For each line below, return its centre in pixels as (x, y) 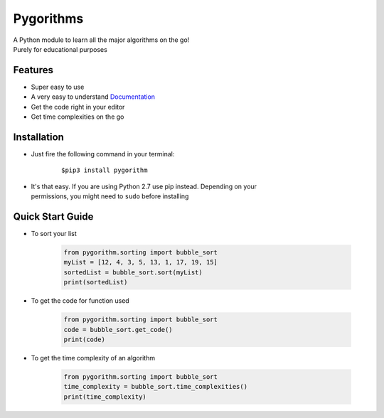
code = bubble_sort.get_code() (118, 329)
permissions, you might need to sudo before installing (110, 196)
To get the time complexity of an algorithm (93, 358)
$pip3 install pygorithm (105, 170)
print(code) (85, 339)
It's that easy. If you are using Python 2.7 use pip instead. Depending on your (144, 186)
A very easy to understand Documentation (93, 97)
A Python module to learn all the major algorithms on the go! (101, 40)
